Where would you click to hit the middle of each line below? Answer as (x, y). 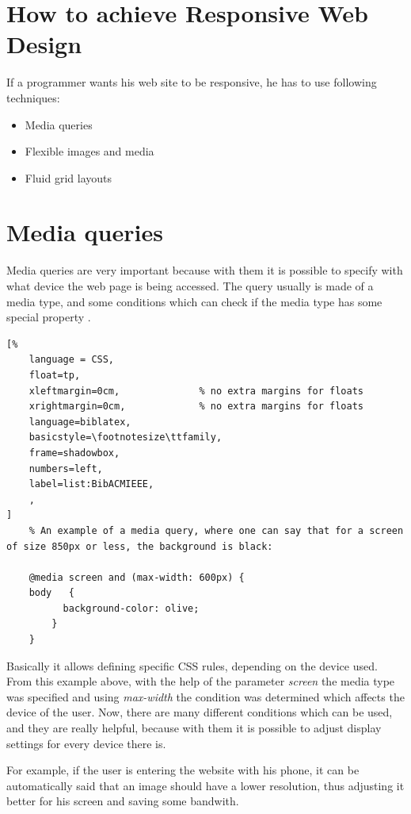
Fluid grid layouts (68, 177)
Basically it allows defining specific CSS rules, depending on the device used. (192, 665)
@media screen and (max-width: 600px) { (137, 577)
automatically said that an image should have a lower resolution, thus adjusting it (205, 785)
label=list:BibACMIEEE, (91, 484)
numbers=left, (66, 468)
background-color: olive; (131, 608)
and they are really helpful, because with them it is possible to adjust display (194, 728)
